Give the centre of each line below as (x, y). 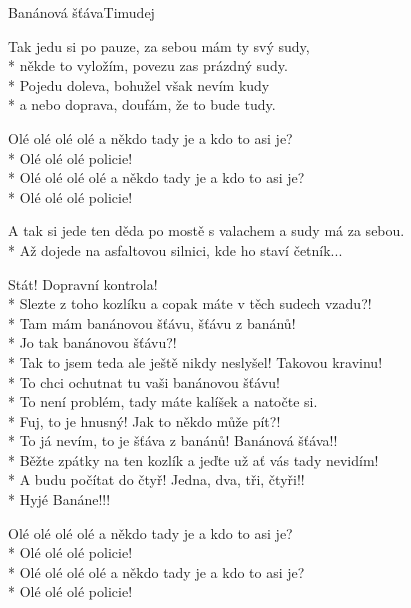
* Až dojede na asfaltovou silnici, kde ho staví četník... (175, 249)
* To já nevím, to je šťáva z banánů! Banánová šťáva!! (173, 440)
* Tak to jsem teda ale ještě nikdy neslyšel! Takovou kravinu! (195, 361)
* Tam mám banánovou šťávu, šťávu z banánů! (152, 322)
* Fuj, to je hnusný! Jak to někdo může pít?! (144, 420)
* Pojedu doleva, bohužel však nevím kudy (139, 84)
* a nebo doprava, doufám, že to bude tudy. (142, 104)
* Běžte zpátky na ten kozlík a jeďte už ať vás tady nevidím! (193, 459)
